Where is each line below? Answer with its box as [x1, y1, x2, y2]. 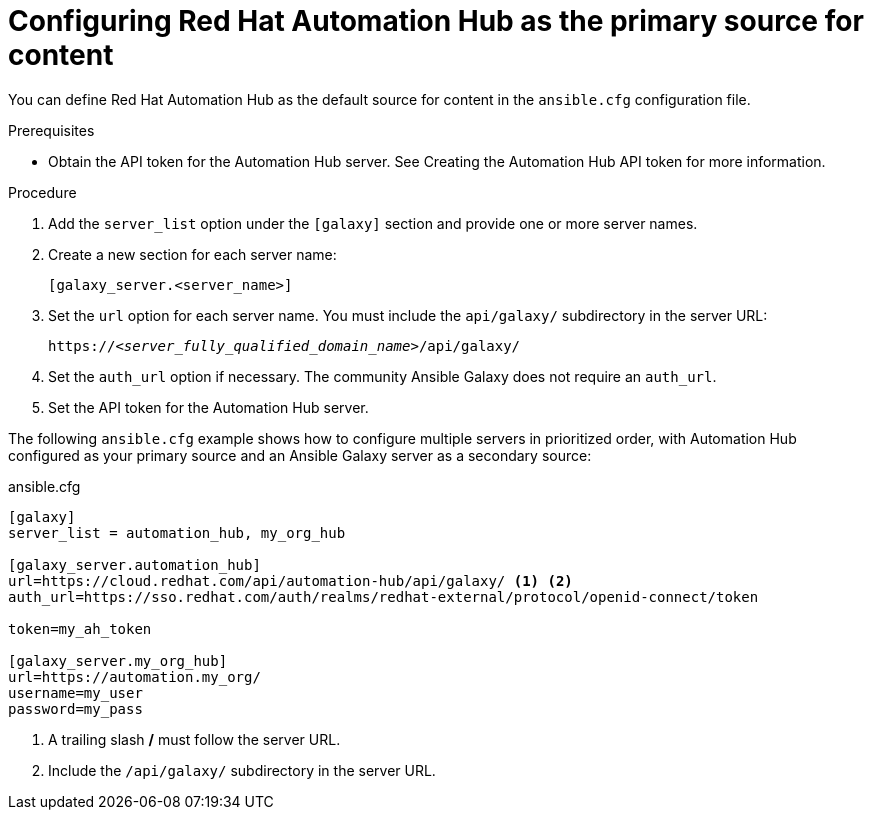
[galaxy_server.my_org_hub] [8, 652, 228, 669]
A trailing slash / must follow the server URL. [48, 730, 341, 748]
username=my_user [8, 684, 143, 701]
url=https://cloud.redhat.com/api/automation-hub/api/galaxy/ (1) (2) [8, 572, 573, 589]
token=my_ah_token [8, 620, 152, 637]
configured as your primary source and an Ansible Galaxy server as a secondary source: [8, 446, 592, 464]
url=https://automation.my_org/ [8, 668, 261, 685]
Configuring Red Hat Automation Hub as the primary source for [8, 4, 864, 38]
